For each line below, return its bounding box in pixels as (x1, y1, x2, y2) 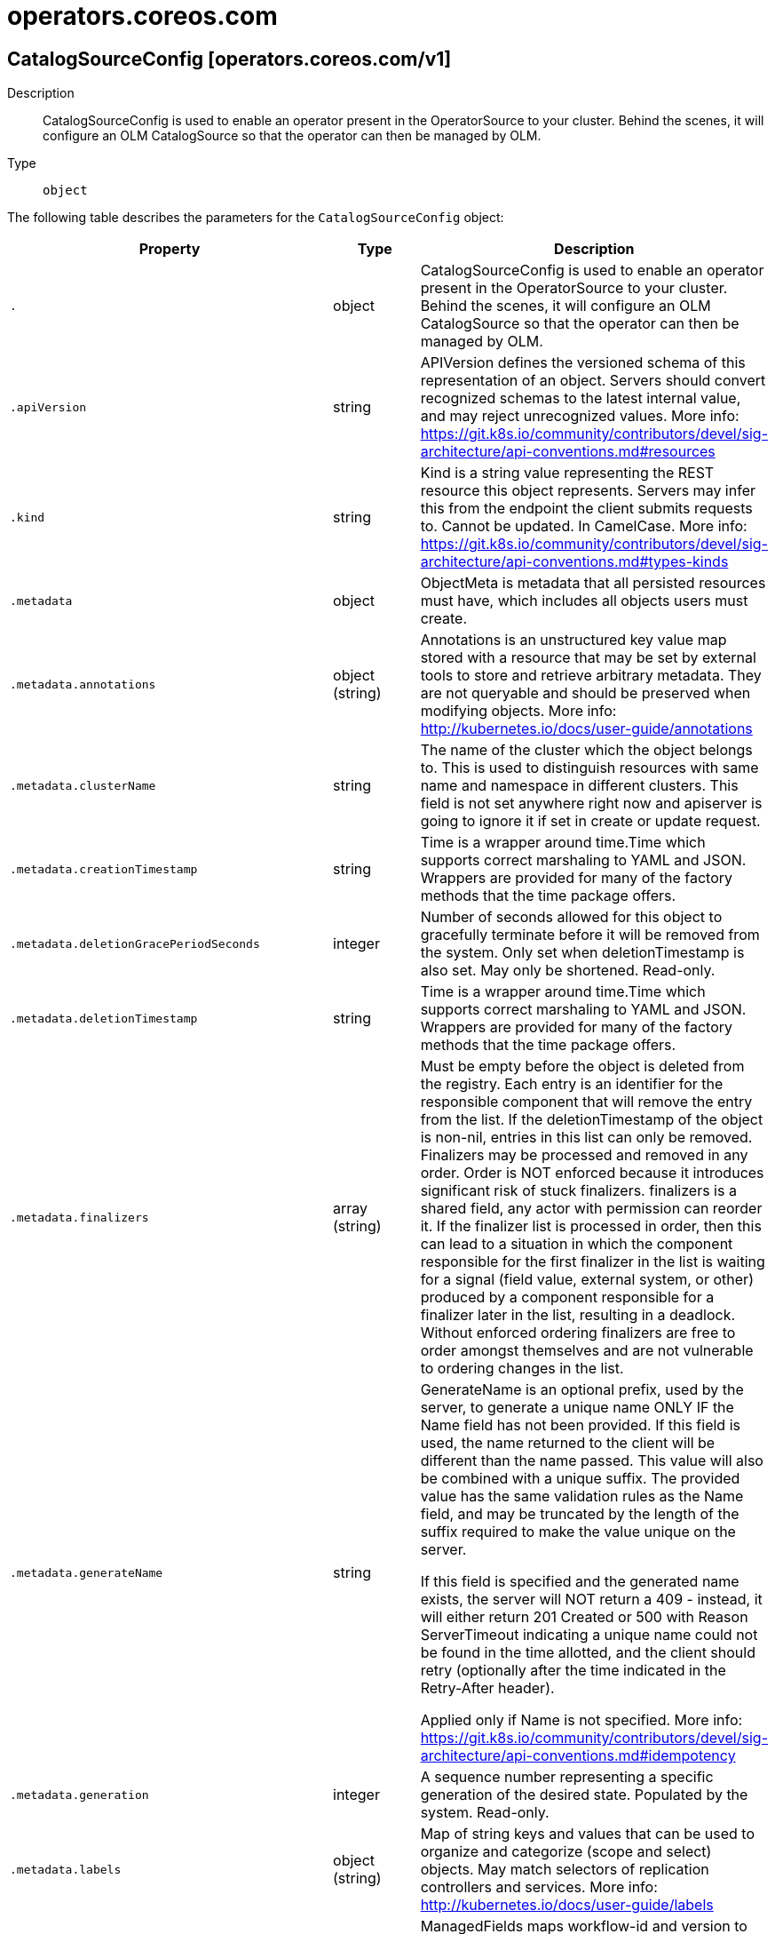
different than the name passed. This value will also (420, 1452, 763, 1470)
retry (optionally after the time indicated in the (420, 1661, 726, 1680)
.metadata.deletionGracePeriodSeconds (10, 936, 260, 951)
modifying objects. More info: (420, 702, 617, 720)
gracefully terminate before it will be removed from (420, 926, 760, 944)
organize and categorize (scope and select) (420, 1842, 712, 1861)
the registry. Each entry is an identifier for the (420, 1075, 724, 1094)
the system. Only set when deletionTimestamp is (420, 943, 745, 962)
